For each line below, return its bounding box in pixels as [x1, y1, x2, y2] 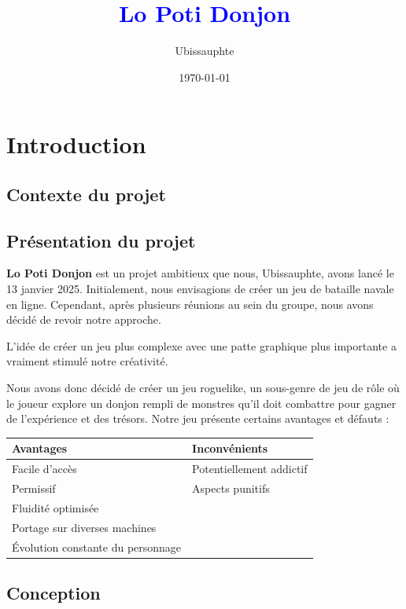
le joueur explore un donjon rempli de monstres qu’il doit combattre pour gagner [6, 394, 397, 411]
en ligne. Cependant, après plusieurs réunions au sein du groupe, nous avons [6, 295, 374, 312]
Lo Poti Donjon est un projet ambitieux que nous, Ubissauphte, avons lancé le [6, 265, 394, 281]
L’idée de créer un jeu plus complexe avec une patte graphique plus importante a [6, 337, 397, 354]
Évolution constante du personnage [12, 538, 182, 555]
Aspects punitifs [192, 480, 270, 497]
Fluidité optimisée [12, 499, 99, 515]
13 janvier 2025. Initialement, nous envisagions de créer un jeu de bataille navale [6, 281, 394, 297]
